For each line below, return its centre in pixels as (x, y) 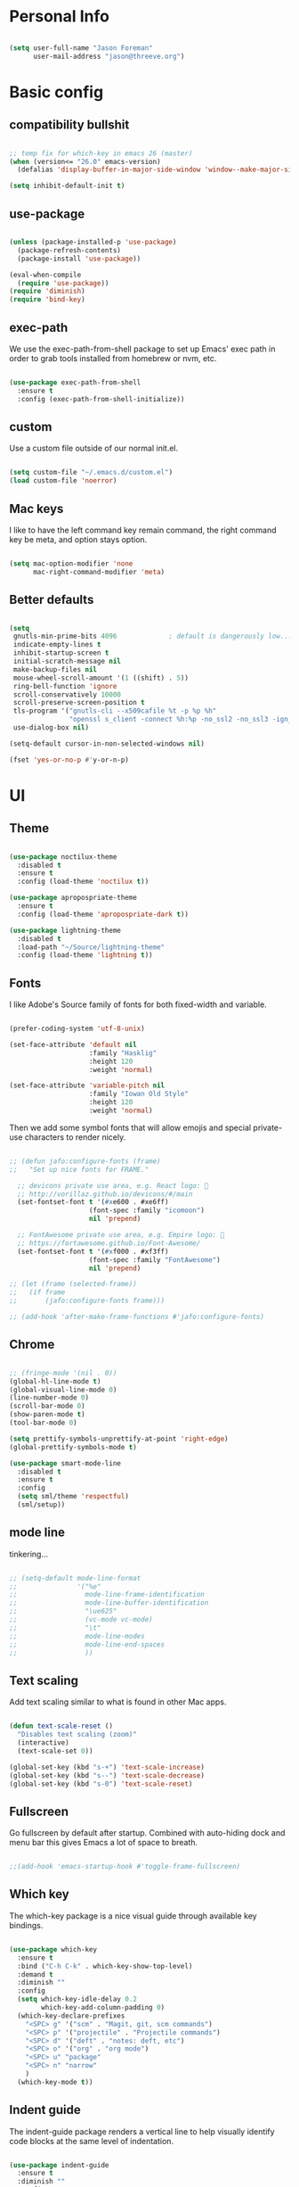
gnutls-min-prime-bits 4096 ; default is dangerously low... (153, 636)
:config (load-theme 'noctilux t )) (83, 882)
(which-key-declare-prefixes (71, 2016)
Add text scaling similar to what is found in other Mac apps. (118, 1702)
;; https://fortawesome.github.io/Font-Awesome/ (109, 1243)
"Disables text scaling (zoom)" (77, 1735)
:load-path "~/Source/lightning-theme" (91, 947)
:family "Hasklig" (123, 1053)
